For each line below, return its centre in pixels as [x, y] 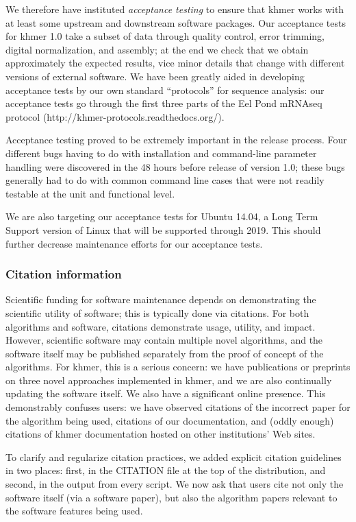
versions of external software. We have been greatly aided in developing [155, 76]
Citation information [64, 274]
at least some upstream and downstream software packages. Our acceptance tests [176, 22]
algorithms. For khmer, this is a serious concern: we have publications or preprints [178, 367]
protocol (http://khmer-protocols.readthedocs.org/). [115, 116]
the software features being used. [74, 511]
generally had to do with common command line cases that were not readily [165, 180]
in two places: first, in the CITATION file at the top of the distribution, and [166, 470]
